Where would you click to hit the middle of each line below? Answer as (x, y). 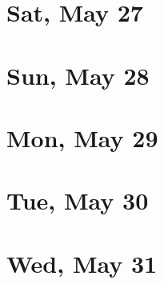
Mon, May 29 (82, 137)
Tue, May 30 (78, 200)
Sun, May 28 (78, 75)
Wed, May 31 (82, 263)
